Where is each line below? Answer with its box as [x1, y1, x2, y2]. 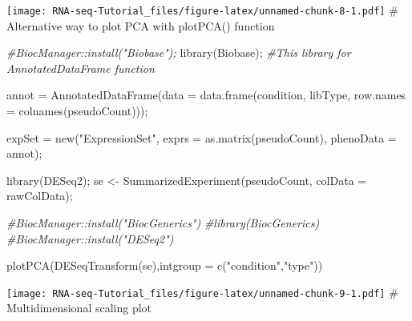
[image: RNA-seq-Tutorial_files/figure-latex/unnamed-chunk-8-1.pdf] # [6, 2, 398, 18]
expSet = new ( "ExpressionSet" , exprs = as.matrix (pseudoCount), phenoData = [6, 129, 397, 146]
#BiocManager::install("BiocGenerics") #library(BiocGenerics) [6, 215, 320, 231]
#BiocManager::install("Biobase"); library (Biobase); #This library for [6, 44, 351, 61]
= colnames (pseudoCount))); [6, 102, 148, 119]
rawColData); [6, 187, 73, 204]
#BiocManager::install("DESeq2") [6, 230, 174, 247]
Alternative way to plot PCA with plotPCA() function [6, 17, 275, 34]
